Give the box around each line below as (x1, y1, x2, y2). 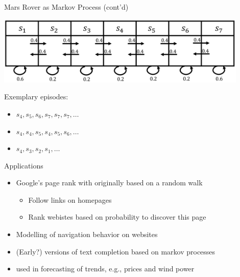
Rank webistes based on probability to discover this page (28, 211, 206, 222)
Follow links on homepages (28, 194, 112, 205)
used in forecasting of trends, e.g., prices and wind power (16, 263, 195, 274)
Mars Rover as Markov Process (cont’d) (4, 2, 129, 12)
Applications (4, 160, 43, 171)
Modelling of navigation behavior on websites (16, 229, 158, 240)
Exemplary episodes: (4, 91, 68, 102)
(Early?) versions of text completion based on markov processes (16, 246, 215, 257)
